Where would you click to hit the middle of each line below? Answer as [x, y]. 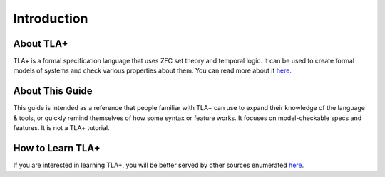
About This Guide [53, 91]
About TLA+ [41, 44]
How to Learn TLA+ [57, 148]
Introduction [51, 18]
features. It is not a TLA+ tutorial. [61, 128]
